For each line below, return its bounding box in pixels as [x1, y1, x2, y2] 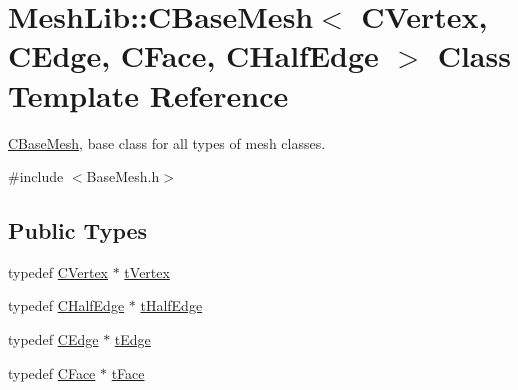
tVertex [124, 261, 170, 282]
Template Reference [8, 74, 289, 115]
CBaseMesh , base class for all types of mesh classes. [8, 132, 326, 153]
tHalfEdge [140, 295, 203, 316]
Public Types [8, 215, 148, 246]
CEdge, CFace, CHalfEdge [8, 35, 379, 76]
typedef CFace [8, 362, 96, 383]
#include [8, 166, 64, 187]
